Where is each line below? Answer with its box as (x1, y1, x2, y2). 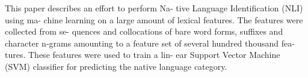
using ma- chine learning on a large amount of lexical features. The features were (5, 13, 303, 26)
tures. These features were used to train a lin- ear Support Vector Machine (5, 48, 280, 61)
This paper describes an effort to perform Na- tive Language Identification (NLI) (5, 2, 303, 14)
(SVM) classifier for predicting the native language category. (5, 60, 227, 72)
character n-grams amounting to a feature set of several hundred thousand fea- (5, 36, 295, 49)
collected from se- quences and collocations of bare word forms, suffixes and (5, 25, 283, 38)
